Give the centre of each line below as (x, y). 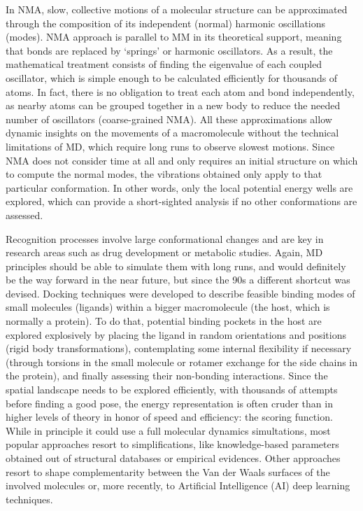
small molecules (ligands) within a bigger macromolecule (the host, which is (168, 307)
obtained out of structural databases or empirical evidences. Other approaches (173, 458)
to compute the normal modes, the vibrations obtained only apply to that (164, 174)
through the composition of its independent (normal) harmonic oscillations (166, 23)
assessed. (24, 215)
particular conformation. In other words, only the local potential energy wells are (179, 187)
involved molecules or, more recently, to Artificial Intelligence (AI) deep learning (178, 485)
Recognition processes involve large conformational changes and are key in (165, 238)
